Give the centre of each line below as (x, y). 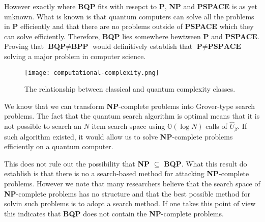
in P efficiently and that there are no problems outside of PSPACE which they (129, 26)
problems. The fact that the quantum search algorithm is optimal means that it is (132, 116)
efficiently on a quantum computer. (59, 146)
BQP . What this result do (205, 163)
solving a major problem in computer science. (75, 56)
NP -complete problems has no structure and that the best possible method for (127, 193)
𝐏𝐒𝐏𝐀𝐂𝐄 (225, 47)
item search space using (128, 126)
